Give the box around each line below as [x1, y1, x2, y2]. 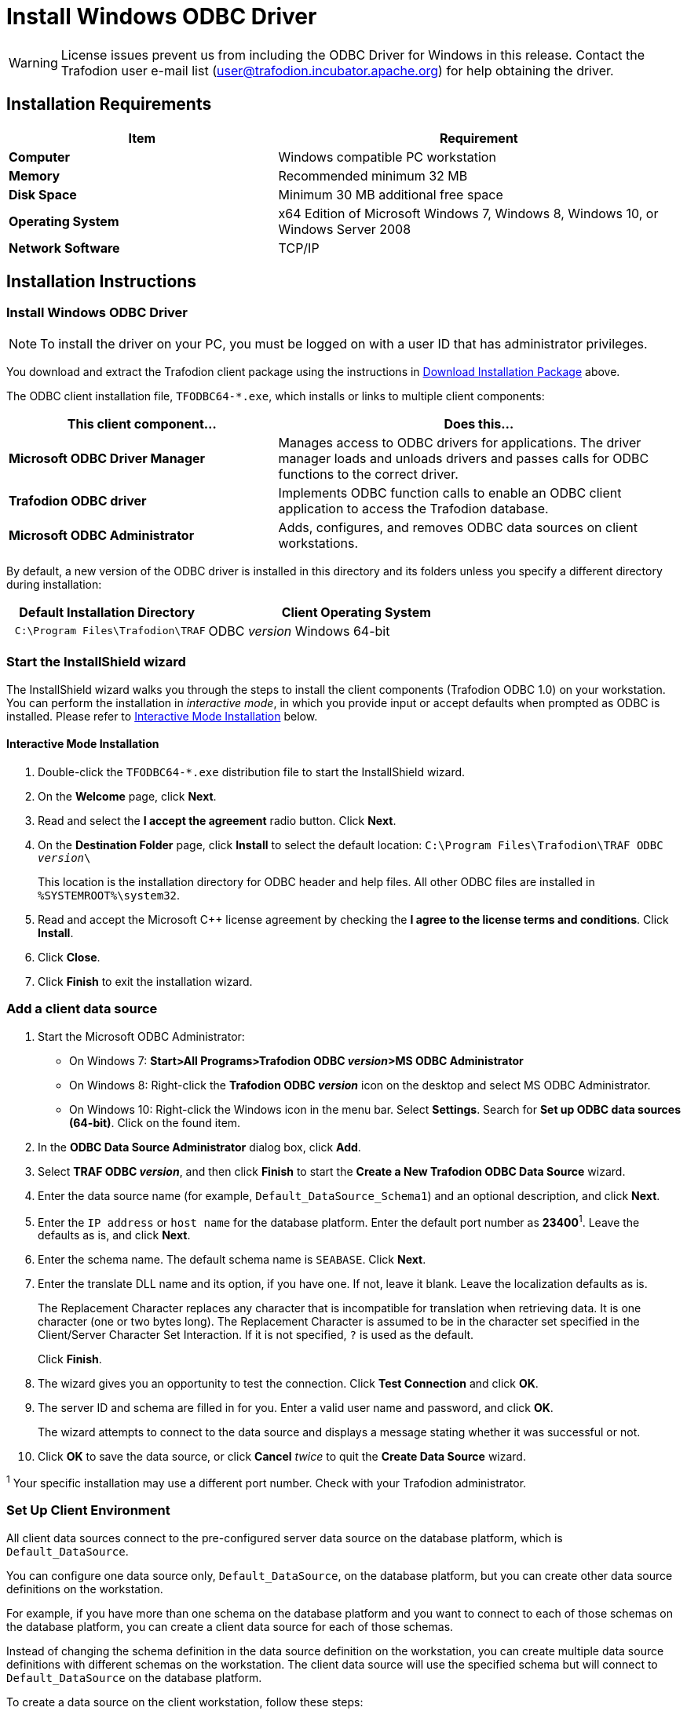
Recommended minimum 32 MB [278, 167, 468, 184]
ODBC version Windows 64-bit [208, 622, 390, 639]
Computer [9, 148, 71, 165]
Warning [9, 54, 58, 71]
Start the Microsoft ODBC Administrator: [38, 1029, 245, 1043]
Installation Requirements [6, 94, 212, 115]
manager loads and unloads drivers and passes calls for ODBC [278, 450, 649, 466]
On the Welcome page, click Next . [38, 789, 217, 803]
